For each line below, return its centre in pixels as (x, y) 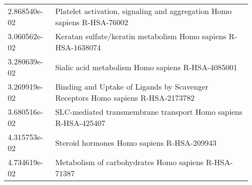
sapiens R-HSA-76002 (92, 22)
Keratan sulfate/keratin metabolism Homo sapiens (141, 36)
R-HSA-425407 (80, 123)
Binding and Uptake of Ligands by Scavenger (132, 86)
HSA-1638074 (78, 47)
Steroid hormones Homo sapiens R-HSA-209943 (136, 142)
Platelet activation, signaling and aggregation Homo (143, 11)
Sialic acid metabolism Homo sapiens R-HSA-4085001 (146, 67)
